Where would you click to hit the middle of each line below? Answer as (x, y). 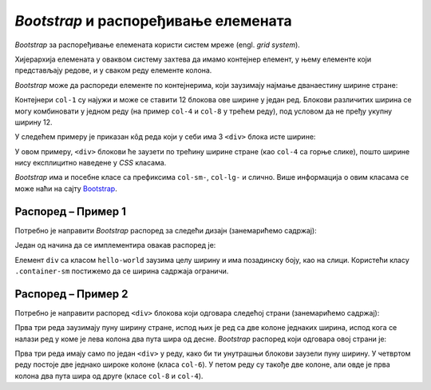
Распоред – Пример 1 (71, 211)
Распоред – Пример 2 (71, 294)
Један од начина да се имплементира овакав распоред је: (115, 245)
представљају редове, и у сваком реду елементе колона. (113, 70)
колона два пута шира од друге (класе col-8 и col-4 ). (109, 376)
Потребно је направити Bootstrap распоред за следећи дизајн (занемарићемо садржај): (166, 230)
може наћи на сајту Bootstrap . (66, 189)
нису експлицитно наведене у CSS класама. (91, 163)
